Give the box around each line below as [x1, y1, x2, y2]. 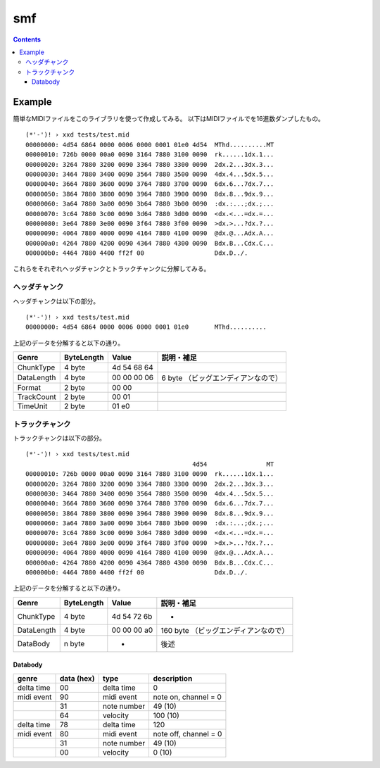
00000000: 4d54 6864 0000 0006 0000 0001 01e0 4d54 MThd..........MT [25, 141, 274, 149]
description [153, 673, 193, 683]
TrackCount [17, 392, 56, 402]
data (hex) [59, 673, 95, 683]
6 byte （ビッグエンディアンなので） [161, 373, 283, 383]
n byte [63, 638, 85, 648]
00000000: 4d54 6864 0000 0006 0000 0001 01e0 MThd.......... [25, 323, 267, 331]
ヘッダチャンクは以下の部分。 [13, 296, 100, 306]
